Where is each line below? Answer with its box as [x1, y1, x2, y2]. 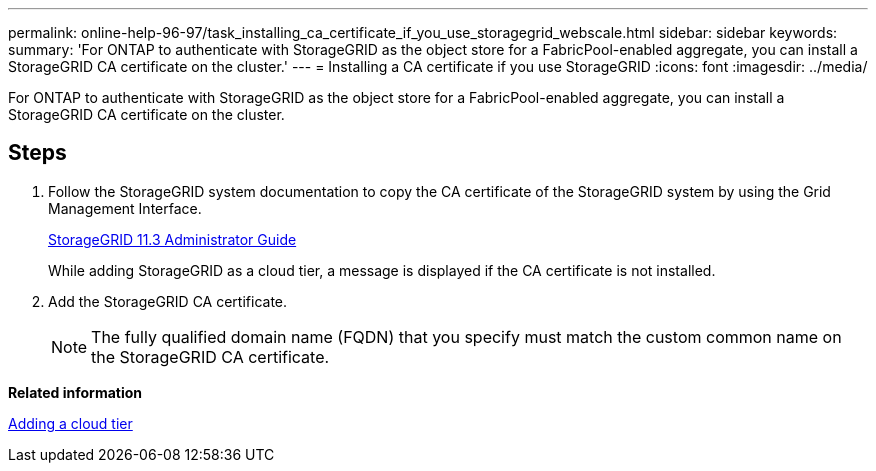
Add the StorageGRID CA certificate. [48, 292, 288, 310]
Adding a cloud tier [8, 414, 133, 432]
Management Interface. [48, 199, 202, 217]
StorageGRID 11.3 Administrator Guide [48, 230, 297, 248]
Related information [8, 383, 143, 401]
